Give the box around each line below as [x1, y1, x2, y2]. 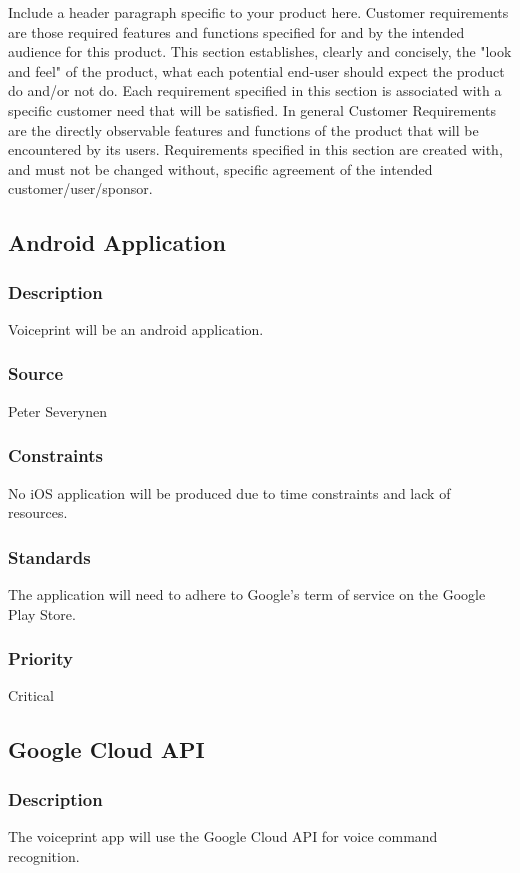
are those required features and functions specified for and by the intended [8, 21, 465, 42]
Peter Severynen [8, 400, 108, 421]
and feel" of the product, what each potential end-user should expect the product [8, 60, 505, 81]
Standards [8, 544, 91, 569]
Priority [8, 646, 73, 671]
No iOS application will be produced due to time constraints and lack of [8, 482, 451, 503]
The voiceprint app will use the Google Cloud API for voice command [8, 825, 438, 846]
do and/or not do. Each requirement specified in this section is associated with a [8, 80, 502, 101]
